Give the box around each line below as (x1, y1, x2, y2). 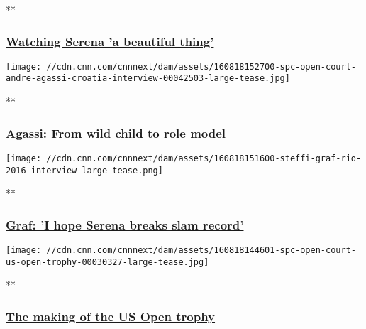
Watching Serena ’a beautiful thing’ (6, 32, 214, 50)
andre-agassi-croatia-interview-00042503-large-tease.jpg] (6, 73, 290, 84)
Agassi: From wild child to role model (6, 124, 226, 141)
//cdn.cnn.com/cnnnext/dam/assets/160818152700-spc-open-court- (46, 61, 356, 72)
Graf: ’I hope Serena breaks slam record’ (6, 215, 244, 233)
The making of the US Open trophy (6, 307, 216, 325)
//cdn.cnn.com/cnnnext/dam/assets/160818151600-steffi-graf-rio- (46, 153, 362, 163)
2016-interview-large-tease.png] (6, 165, 163, 176)
